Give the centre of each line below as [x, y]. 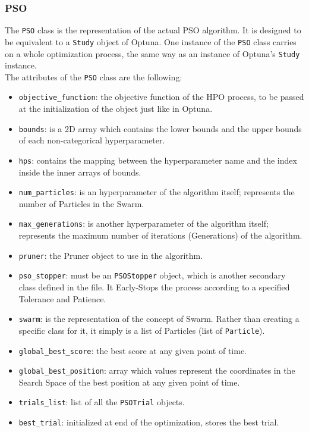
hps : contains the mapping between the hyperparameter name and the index [158, 160]
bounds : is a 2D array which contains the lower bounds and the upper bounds [160, 128]
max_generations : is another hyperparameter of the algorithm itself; [144, 223]
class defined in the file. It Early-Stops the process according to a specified [154, 287]
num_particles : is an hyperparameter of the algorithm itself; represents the [157, 192]
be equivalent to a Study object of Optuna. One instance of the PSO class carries [151, 41]
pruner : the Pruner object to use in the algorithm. [111, 255]
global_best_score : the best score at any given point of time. [133, 350]
